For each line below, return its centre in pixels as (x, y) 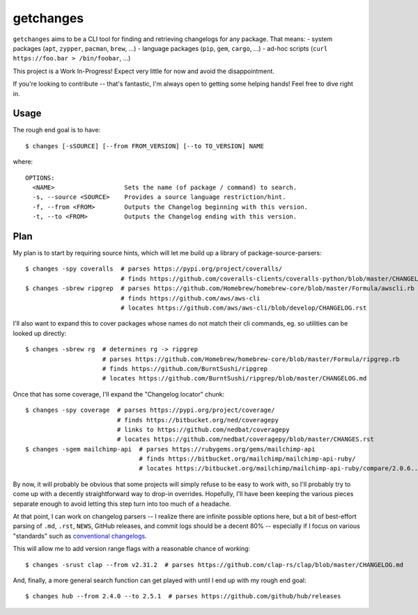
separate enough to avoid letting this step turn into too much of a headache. (122, 504)
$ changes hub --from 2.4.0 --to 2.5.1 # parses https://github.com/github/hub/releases (183, 596)
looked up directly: (40, 333)
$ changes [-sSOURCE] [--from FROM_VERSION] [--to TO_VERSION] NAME (145, 146)
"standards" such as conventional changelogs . (80, 536)
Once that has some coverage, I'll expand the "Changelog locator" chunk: (119, 394)
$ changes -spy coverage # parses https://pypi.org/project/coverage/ (150, 410)
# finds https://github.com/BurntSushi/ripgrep (185, 368)
